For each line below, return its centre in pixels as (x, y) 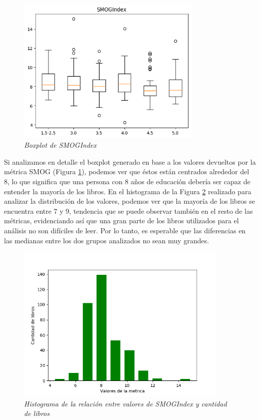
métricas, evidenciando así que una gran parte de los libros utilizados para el (121, 221)
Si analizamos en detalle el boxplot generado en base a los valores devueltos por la (130, 161)
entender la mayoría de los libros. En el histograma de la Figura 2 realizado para (128, 191)
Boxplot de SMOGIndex (60, 145)
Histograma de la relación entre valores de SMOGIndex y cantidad (125, 403)
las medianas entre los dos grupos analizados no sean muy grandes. (106, 240)
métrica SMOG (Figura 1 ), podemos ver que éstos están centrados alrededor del (127, 171)
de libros (37, 413)
